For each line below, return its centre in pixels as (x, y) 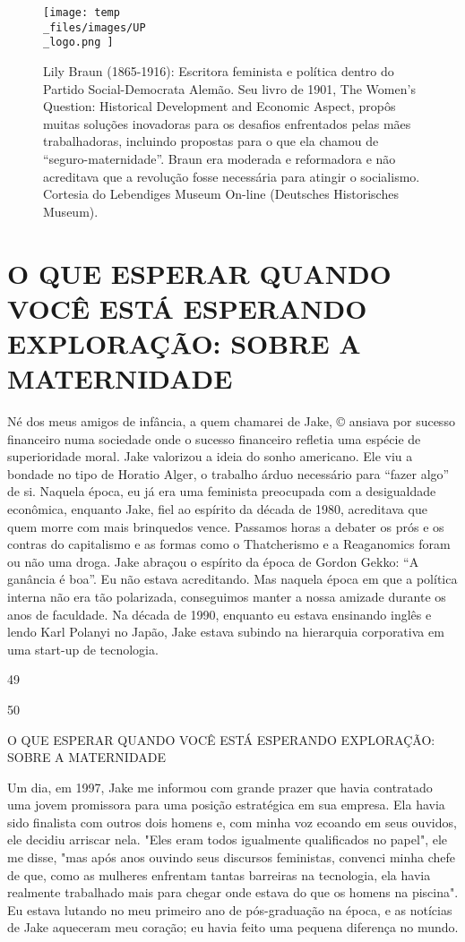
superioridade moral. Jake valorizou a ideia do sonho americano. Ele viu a (210, 456)
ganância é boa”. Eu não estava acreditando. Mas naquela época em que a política (232, 579)
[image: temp (82, 13)
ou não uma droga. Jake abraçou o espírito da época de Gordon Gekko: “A (213, 561)
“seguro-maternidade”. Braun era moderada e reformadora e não (220, 158)
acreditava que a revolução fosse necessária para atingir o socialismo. (232, 176)
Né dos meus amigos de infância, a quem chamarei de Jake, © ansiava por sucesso (231, 421)
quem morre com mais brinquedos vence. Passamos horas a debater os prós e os (226, 526)
